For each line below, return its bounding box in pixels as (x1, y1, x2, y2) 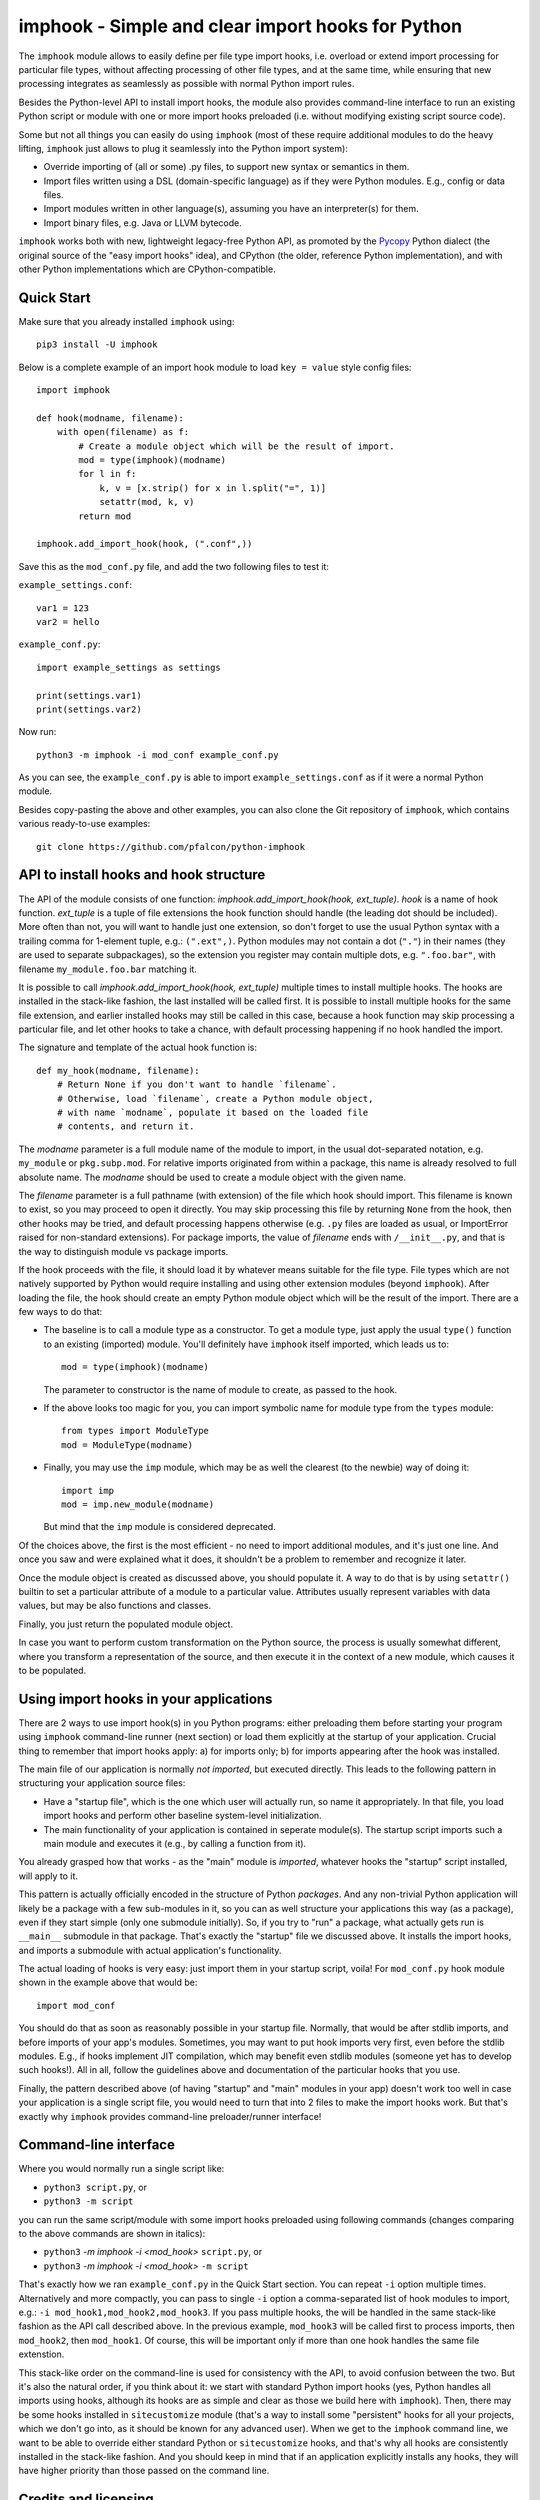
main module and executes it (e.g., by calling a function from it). (43, 1837, 307, 1849)
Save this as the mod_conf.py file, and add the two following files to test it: (18, 560, 330, 572)
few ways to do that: (18, 1306, 103, 1318)
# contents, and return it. (56, 1121, 195, 1132)
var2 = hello (36, 616, 100, 627)
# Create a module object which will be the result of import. (78, 440, 395, 452)
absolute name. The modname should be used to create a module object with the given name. (18, 1171, 407, 1183)
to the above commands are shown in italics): (18, 2228, 206, 2240)
